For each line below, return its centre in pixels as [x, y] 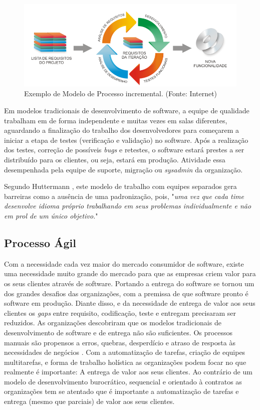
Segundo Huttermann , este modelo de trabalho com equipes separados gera [120, 186]
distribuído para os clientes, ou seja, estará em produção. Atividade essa [115, 159]
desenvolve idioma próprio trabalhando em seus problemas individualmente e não [128, 206]
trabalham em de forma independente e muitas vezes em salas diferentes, [116, 120]
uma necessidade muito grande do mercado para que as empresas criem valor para [130, 273]
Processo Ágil [40, 242]
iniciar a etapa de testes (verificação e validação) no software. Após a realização [126, 140]
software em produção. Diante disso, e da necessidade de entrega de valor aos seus [130, 303]
